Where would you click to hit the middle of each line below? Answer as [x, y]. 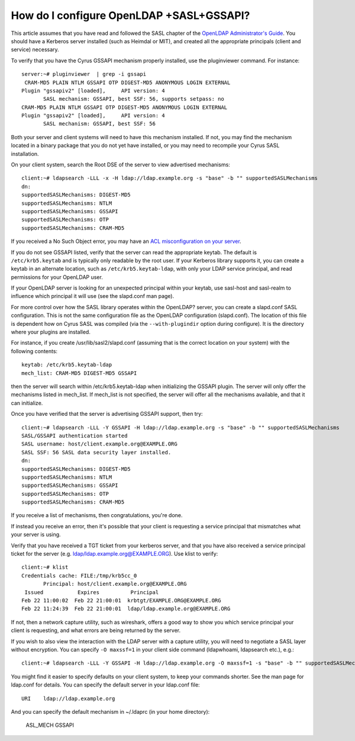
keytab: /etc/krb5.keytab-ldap [67, 365]
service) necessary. [35, 50]
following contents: [34, 351]
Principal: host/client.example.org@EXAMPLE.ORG [115, 584]
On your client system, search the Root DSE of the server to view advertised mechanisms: [120, 165]
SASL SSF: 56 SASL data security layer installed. [96, 452]
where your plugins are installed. [51, 332]
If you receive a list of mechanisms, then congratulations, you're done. [97, 515]
